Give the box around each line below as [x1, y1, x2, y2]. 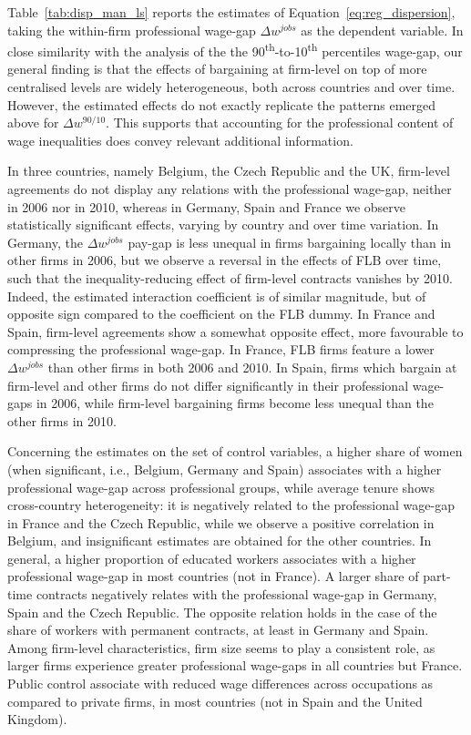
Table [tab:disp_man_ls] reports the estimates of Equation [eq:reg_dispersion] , [7, 3, 456, 21]
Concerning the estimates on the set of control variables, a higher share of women [7, 442, 463, 461]
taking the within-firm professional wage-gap [7, 20, 256, 39]
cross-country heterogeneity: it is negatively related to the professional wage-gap [7, 495, 455, 515]
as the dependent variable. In [301, 20, 464, 39]
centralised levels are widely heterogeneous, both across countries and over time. [7, 77, 456, 97]
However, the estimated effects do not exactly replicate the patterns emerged [7, 95, 436, 114]
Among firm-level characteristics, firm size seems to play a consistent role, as [7, 638, 435, 657]
